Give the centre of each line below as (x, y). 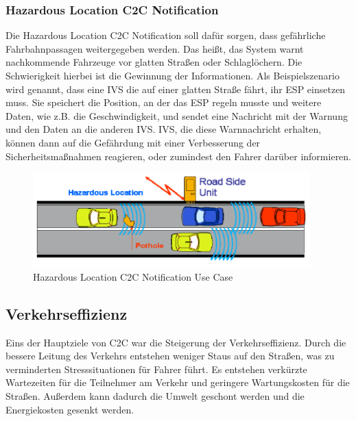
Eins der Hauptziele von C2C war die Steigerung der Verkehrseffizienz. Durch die (176, 342)
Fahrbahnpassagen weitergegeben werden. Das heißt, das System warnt (155, 48)
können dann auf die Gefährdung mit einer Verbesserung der (133, 142)
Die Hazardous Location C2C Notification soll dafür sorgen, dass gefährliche (166, 35)
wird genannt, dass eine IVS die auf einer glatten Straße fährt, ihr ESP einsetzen (176, 89)
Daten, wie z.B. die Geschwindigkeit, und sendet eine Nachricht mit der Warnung (177, 115)
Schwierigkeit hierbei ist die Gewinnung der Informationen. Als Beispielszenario (173, 75)
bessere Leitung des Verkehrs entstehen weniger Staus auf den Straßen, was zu (170, 356)
